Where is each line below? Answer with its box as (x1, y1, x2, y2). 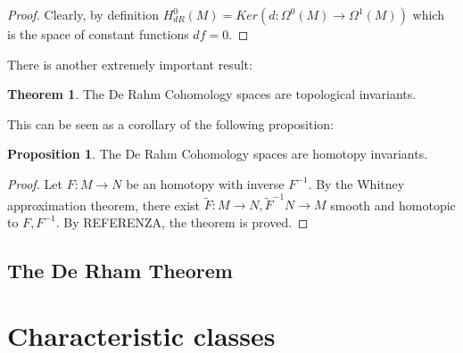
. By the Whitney (308, 174, 405, 193)
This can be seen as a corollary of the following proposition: (7, 114, 334, 133)
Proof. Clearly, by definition (7, 5, 159, 23)
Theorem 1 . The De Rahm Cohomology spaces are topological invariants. (7, 85, 417, 103)
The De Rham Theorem (7, 256, 233, 283)
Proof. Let (7, 174, 62, 193)
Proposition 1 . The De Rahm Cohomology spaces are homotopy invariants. (7, 144, 428, 163)
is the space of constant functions (7, 25, 189, 43)
